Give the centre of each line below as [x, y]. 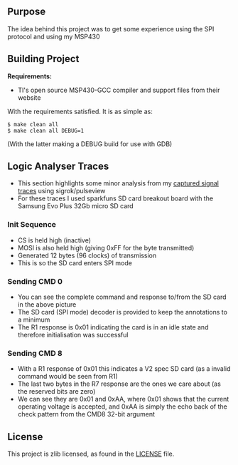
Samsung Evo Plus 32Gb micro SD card [75, 206]
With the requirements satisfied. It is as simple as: [80, 111]
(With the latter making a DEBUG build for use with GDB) [90, 144]
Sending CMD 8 [35, 353]
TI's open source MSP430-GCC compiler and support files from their [119, 90]
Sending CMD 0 [35, 281]
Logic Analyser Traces [58, 167]
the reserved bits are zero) [56, 392]
